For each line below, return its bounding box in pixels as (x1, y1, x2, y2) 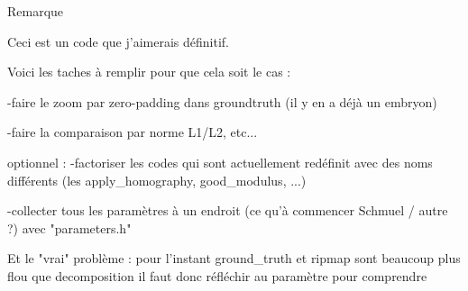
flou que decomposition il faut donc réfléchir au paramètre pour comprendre (7, 266, 427, 285)
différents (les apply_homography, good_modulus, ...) (7, 170, 307, 189)
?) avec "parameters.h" (7, 218, 132, 237)
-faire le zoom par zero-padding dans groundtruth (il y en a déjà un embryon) (7, 92, 437, 111)
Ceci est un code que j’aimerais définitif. (7, 32, 229, 50)
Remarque (7, 2, 64, 20)
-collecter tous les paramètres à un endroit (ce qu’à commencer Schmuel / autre (7, 201, 448, 220)
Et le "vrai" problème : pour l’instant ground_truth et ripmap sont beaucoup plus (7, 249, 461, 268)
